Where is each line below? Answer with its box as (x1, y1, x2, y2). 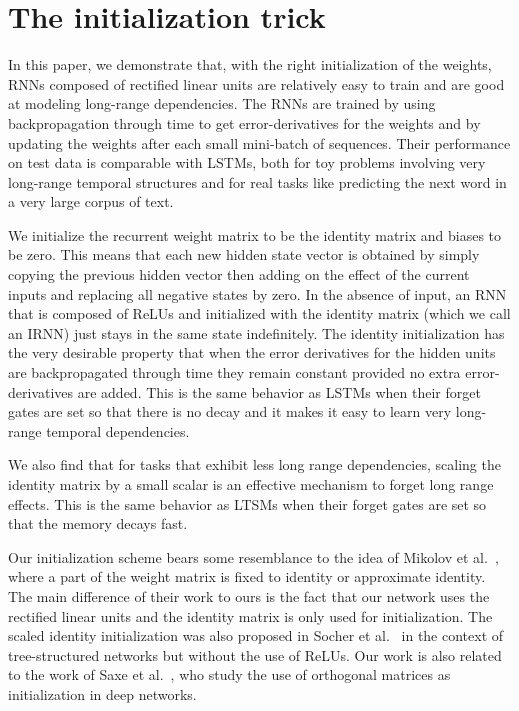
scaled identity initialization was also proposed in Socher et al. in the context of (8, 625, 504, 646)
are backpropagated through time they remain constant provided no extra (8, 362, 461, 383)
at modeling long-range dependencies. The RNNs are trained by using (8, 93, 436, 114)
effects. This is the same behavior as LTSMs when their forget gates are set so (8, 493, 487, 514)
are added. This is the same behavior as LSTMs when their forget (77, 381, 481, 402)
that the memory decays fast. (8, 513, 188, 534)
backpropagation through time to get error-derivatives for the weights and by (8, 112, 481, 133)
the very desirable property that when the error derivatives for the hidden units (8, 342, 496, 363)
